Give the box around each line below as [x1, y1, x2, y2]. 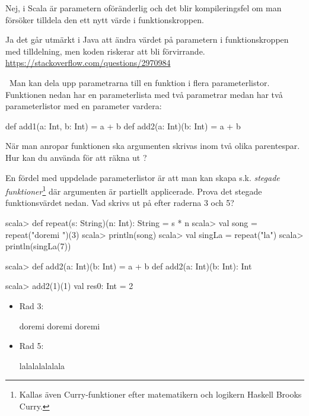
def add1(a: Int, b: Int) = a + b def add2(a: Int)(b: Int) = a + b [5, 119, 241, 132]
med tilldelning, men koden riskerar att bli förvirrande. [5, 45, 205, 57]
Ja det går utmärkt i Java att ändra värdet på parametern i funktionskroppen [5, 33, 289, 46]
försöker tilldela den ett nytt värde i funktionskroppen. [5, 13, 204, 26]
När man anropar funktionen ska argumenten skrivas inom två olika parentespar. [5, 139, 300, 152]
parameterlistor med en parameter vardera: [5, 100, 162, 112]
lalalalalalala [19, 359, 65, 371]
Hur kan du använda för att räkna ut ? [5, 151, 147, 163]
